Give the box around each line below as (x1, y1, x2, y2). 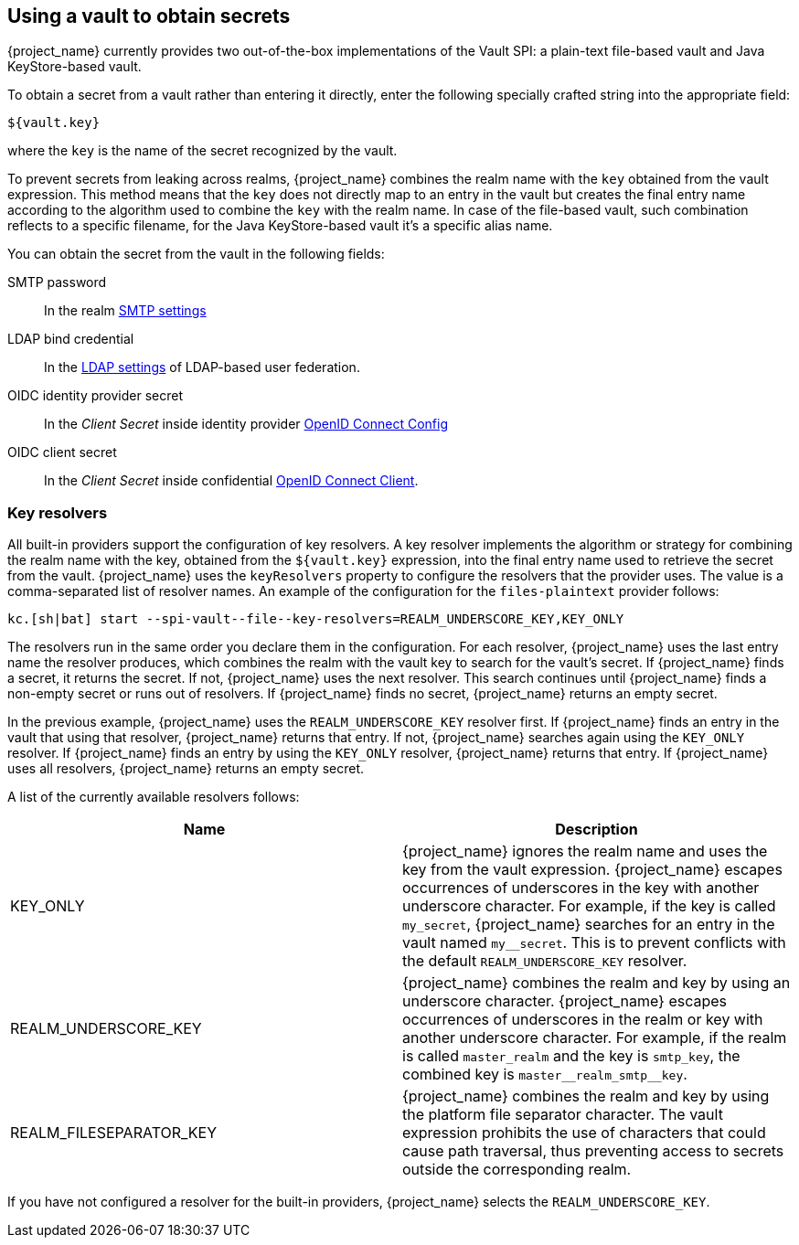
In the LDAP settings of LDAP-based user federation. (44, 359, 360, 376)
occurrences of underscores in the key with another (402, 878, 760, 898)
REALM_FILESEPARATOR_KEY (10, 1123, 218, 1143)
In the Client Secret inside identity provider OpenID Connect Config (44, 416, 448, 432)
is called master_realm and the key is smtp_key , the (402, 1047, 740, 1066)
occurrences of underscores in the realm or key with (402, 1010, 763, 1029)
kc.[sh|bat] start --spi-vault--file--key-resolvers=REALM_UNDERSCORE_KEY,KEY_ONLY (7, 612, 624, 627)
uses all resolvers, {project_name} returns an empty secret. (7, 761, 365, 777)
